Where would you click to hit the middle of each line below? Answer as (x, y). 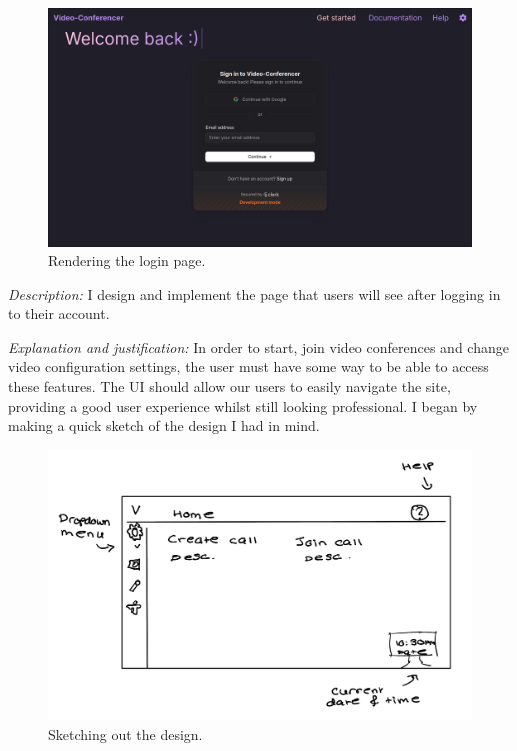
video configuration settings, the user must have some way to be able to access (248, 366)
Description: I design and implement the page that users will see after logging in (254, 293)
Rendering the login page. (127, 260)
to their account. (59, 313)
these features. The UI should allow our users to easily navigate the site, (229, 386)
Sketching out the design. (125, 733)
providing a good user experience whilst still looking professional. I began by (243, 405)
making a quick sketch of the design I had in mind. (164, 425)
